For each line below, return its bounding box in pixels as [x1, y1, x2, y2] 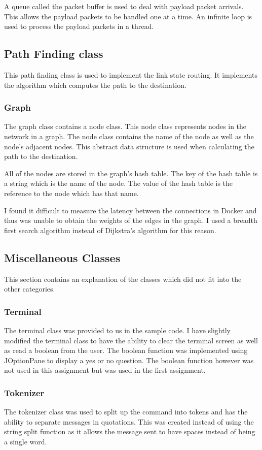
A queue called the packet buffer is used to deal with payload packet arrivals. [4, 1, 244, 11]
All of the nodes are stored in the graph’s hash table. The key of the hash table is [4, 168, 258, 178]
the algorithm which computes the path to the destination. [4, 79, 186, 90]
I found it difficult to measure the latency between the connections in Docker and [4, 205, 257, 215]
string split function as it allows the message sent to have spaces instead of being [4, 426, 255, 437]
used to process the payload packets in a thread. [4, 21, 154, 31]
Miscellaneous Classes [4, 249, 121, 265]
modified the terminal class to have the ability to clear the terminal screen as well [4, 335, 258, 345]
